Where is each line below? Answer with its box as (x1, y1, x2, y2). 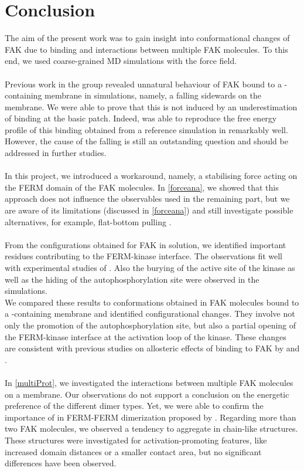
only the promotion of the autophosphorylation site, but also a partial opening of (5, 318, 296, 331)
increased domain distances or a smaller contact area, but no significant (5, 445, 262, 458)
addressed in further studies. (5, 147, 107, 159)
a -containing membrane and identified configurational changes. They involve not (5, 307, 295, 320)
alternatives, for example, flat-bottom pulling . (5, 215, 172, 228)
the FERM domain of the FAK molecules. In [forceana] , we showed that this (5, 181, 279, 193)
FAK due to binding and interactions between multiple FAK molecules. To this (5, 43, 288, 55)
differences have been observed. (5, 457, 117, 469)
